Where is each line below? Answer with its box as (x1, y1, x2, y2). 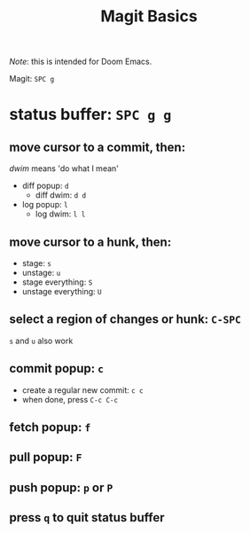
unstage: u (21, 268, 61, 278)
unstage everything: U (21, 286, 102, 296)
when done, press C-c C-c (21, 394, 118, 404)
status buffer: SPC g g (9, 105, 172, 125)
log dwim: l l (35, 208, 86, 219)
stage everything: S (21, 277, 93, 287)
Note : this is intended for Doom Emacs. (9, 56, 152, 67)
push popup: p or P (9, 480, 113, 495)
